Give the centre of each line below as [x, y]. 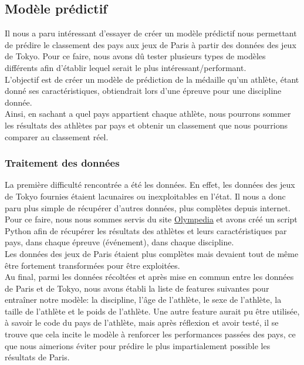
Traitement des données [62, 163]
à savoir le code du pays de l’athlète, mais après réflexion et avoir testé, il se [142, 322]
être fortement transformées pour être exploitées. [92, 265]
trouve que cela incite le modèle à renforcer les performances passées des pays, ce [150, 334]
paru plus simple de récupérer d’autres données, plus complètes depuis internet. [148, 207]
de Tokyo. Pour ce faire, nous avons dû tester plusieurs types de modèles [135, 56]
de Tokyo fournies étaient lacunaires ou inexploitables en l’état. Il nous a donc [145, 196]
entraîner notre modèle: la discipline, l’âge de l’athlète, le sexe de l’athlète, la [143, 300]
